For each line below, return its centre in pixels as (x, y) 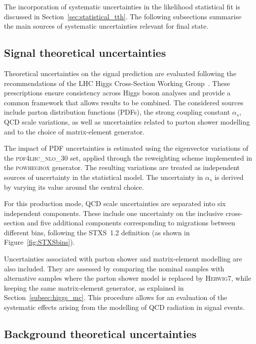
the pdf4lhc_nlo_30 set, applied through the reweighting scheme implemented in (128, 157)
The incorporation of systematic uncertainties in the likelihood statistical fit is (122, 6)
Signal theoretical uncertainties (85, 53)
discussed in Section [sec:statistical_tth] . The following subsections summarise (123, 16)
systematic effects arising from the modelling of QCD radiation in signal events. (125, 307)
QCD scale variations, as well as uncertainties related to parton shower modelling (127, 121)
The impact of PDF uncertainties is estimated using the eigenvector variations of (126, 148)
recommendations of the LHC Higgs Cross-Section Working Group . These (117, 83)
